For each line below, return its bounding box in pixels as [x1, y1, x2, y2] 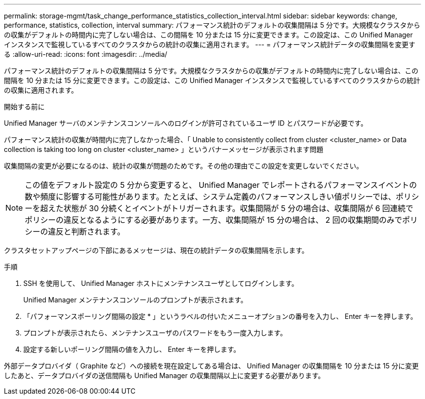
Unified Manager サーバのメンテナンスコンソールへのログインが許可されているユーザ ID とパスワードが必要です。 [4, 119, 368, 127]
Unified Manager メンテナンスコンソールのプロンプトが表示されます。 [23, 296, 247, 304]
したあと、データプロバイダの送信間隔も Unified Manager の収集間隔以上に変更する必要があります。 [4, 371, 325, 380]
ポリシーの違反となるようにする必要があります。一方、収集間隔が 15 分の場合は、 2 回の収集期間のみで [25, 215, 402, 225]
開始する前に [4, 102, 45, 111]
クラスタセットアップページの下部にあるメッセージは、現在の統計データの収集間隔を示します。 [4, 246, 309, 254]
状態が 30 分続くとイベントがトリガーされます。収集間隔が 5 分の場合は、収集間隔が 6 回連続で [64, 203, 413, 213]
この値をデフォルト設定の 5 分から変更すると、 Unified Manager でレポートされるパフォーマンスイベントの [25, 180, 417, 190]
